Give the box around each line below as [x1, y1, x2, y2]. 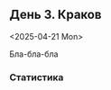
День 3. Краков [9, 7, 102, 22]
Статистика [9, 71, 64, 84]
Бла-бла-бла [9, 49, 59, 59]
